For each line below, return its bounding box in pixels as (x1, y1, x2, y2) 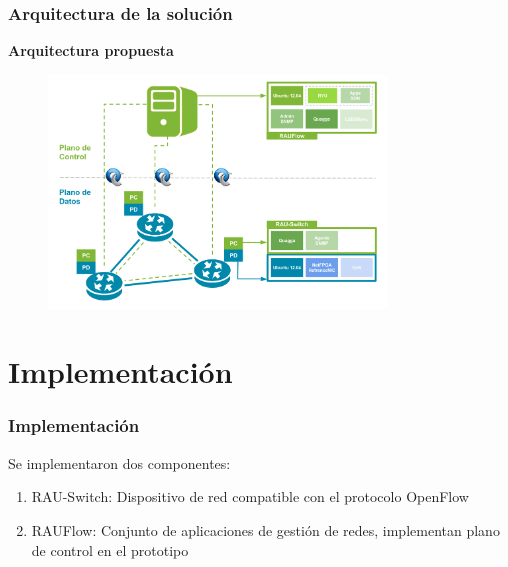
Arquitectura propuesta (8, 40, 174, 61)
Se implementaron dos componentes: (8, 452, 231, 473)
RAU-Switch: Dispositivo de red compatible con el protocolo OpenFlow (31, 486, 469, 507)
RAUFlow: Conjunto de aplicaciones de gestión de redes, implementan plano (31, 519, 500, 540)
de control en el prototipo (31, 539, 189, 560)
